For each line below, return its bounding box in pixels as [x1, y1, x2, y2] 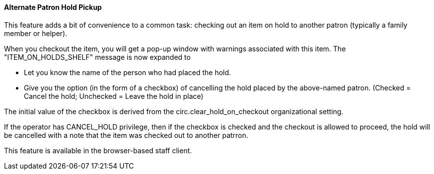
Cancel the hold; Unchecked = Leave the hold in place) [24, 91, 204, 100]
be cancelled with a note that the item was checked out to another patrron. [4, 130, 248, 139]
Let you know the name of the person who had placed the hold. [24, 68, 231, 77]
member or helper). [4, 29, 68, 38]
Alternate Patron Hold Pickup [4, 3, 102, 11]
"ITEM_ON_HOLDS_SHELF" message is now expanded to [4, 52, 191, 61]
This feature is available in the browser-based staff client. [4, 146, 192, 155]
